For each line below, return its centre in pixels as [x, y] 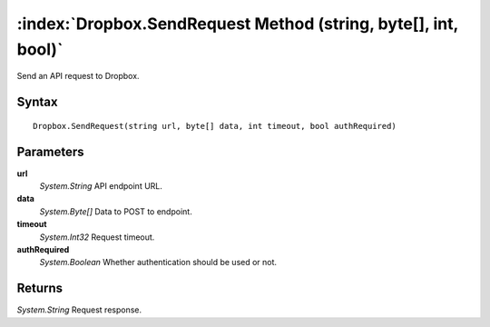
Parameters [50, 151]
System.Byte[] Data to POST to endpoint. [116, 211]
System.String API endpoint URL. [101, 186]
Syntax [37, 102]
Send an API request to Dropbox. [78, 76]
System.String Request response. [79, 310]
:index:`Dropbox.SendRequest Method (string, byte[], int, [237, 24]
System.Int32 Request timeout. [97, 237]
